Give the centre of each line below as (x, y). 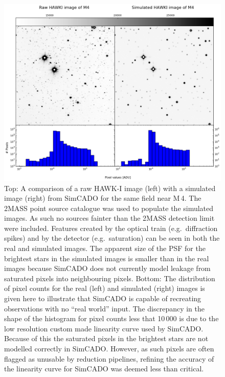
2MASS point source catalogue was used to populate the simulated (109, 208)
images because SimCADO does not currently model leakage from (107, 268)
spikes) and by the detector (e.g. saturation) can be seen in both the (112, 238)
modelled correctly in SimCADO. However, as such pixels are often (109, 348)
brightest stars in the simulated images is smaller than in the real (107, 258)
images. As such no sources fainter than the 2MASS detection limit (109, 218)
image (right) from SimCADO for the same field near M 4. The (103, 198)
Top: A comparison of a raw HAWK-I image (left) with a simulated (110, 188)
